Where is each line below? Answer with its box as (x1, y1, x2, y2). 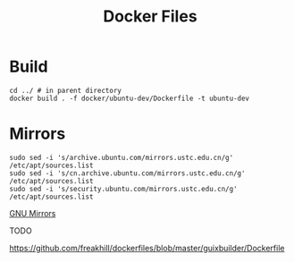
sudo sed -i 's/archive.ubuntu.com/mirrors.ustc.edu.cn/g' (9, 153, 234, 162)
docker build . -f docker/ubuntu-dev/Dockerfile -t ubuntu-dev (9, 94, 250, 103)
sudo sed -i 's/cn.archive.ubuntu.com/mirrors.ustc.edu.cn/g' (9, 168, 246, 178)
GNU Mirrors (9, 207, 56, 218)
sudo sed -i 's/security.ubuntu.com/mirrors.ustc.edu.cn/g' (9, 184, 239, 193)
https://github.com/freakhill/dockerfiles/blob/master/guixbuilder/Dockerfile (9, 242, 285, 253)
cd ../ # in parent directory (9, 86, 122, 95)
